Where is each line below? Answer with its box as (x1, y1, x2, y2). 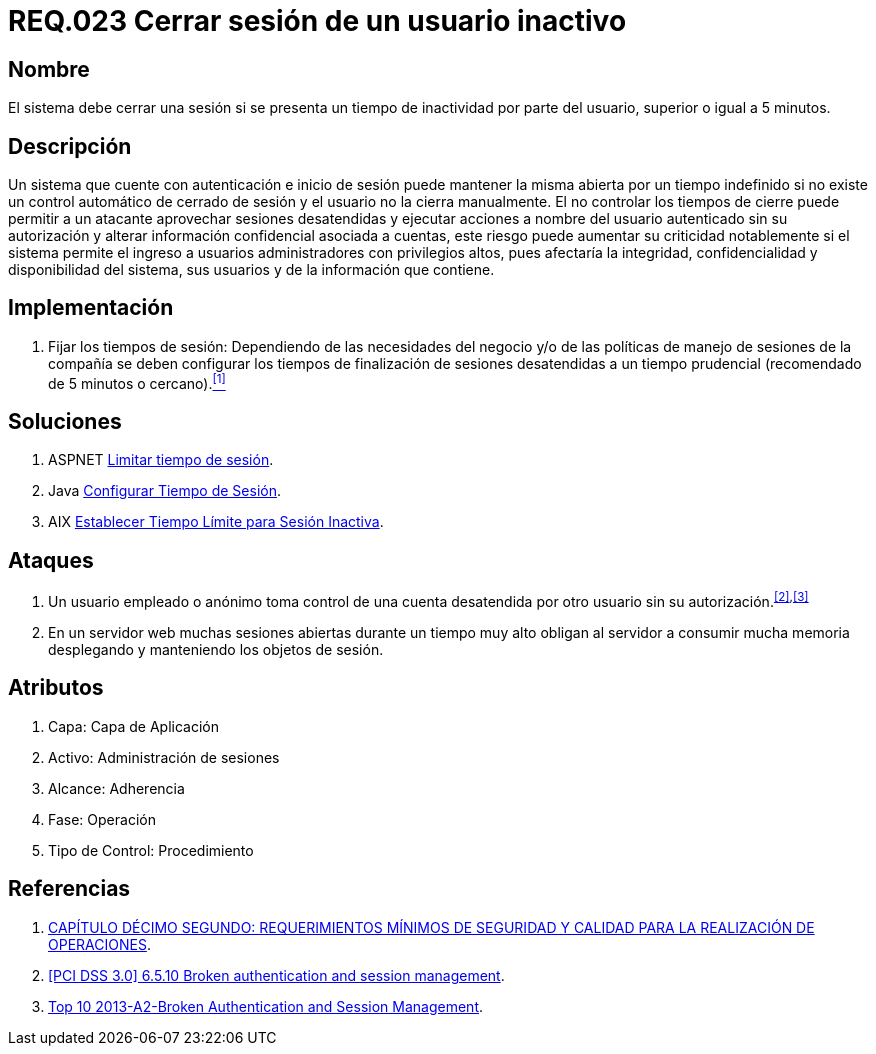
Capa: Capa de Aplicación (48, 717, 219, 735)
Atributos (8, 675, 104, 701)
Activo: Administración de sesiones (48, 748, 280, 766)
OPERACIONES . (48, 935, 151, 953)
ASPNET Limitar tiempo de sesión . (48, 451, 274, 469)
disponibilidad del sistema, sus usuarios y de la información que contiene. (8, 261, 495, 279)
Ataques (8, 547, 94, 573)
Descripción (8, 133, 132, 159)
